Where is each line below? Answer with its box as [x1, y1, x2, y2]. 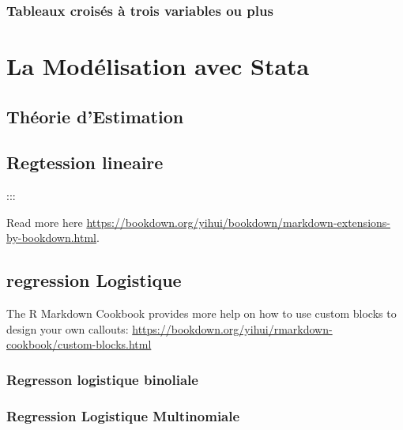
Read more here [6, 213, 83, 230]
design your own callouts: [6, 320, 129, 337]
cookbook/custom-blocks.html [6, 336, 152, 353]
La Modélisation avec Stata [6, 50, 310, 82]
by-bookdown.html [6, 229, 96, 246]
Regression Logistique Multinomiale [6, 405, 240, 425]
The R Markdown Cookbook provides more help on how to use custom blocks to [6, 305, 397, 322]
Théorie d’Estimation [6, 104, 184, 128]
